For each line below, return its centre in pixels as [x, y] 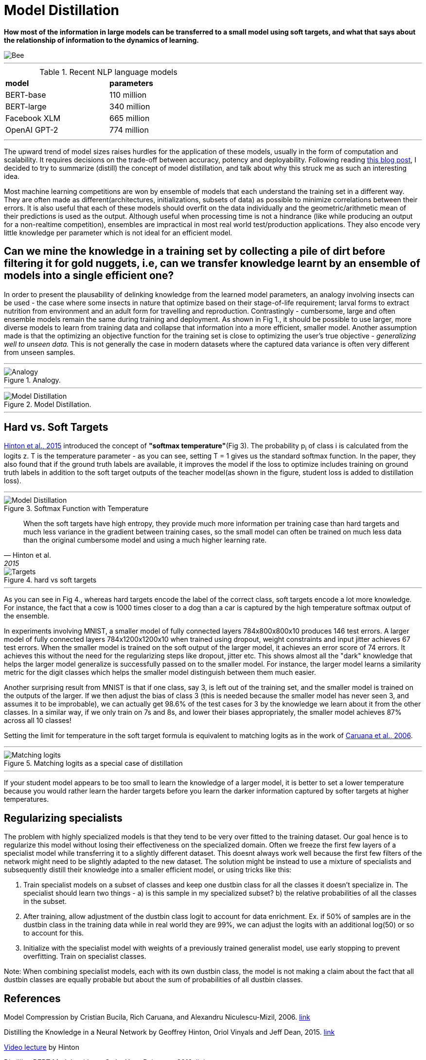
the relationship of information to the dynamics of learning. [102, 40]
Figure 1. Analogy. [32, 380]
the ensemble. [27, 616]
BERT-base [26, 95]
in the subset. [45, 901]
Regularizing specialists [63, 818]
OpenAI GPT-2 [32, 130]
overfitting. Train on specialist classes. [85, 956]
